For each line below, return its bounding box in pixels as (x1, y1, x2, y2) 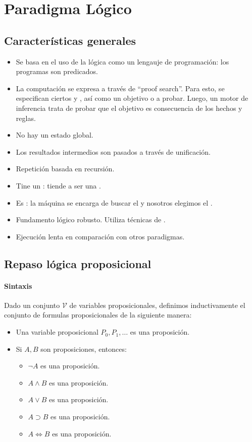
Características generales (4, 32, 136, 48)
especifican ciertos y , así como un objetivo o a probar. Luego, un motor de (16, 93, 248, 103)
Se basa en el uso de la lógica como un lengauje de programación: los (16, 56, 229, 67)
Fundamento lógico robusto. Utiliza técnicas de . (16, 214, 166, 225)
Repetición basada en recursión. (16, 163, 115, 174)
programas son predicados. (16, 66, 98, 77)
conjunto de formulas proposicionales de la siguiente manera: (4, 309, 192, 320)
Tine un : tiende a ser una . (16, 180, 101, 191)
